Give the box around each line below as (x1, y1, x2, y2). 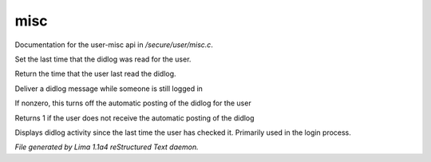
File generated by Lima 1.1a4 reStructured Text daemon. (14, 142, 199, 152)
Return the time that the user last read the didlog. (14, 69, 176, 79)
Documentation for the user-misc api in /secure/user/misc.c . (14, 40, 213, 49)
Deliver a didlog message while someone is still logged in (14, 84, 204, 93)
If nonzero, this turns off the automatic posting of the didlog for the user (14, 98, 251, 108)
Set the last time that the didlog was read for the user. (14, 54, 192, 64)
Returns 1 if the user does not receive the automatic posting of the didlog (14, 113, 255, 123)
